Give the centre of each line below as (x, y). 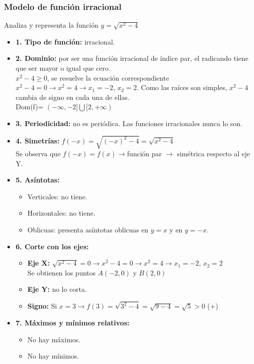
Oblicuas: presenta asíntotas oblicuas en (88, 230)
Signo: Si (42, 306)
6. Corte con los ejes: (52, 246)
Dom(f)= (29, 107)
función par (144, 154)
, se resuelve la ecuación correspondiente (108, 77)
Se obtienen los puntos (62, 272)
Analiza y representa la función (51, 25)
